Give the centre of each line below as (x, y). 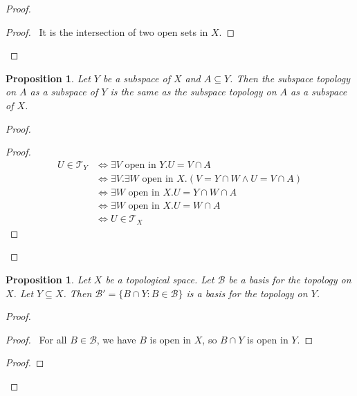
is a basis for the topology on (247, 293)
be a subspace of (136, 78)
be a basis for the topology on (290, 279)
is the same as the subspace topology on (193, 92)
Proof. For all (36, 339)
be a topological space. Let (160, 279)
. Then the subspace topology (290, 78)
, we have (116, 339)
